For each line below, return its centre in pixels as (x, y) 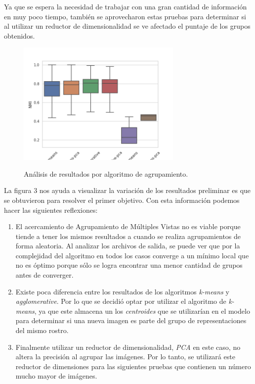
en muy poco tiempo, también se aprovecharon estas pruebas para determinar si (125, 16)
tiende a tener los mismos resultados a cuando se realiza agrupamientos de (128, 236)
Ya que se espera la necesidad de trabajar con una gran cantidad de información (126, 6)
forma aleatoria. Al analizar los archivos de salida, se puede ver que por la (128, 246)
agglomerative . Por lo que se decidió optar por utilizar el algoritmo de (121, 301)
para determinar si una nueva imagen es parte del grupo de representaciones (131, 320)
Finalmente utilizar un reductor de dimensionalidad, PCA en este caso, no (128, 347)
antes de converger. (44, 275)
